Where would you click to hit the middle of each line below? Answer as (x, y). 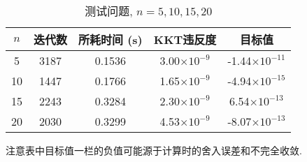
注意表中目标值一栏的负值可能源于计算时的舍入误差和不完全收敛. (154, 150)
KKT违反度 (185, 39)
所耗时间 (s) (110, 39)
